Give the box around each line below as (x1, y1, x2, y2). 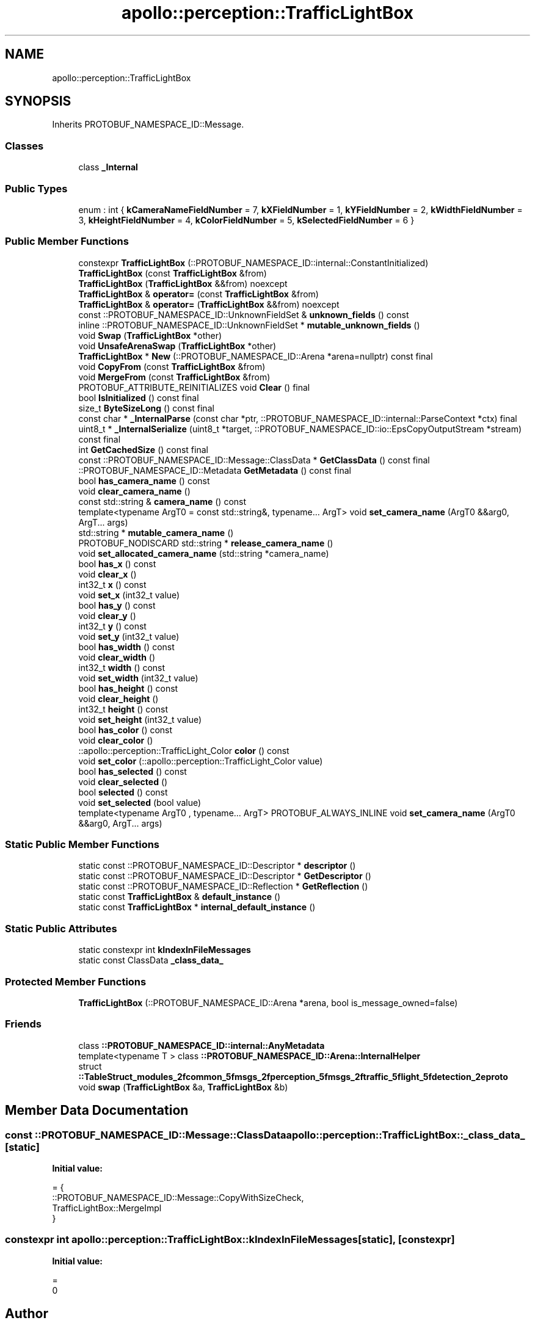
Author (5, 1306, 48, 1322)
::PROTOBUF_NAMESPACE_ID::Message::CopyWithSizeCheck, (52, 1192, 304, 1203)
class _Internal (78, 162, 138, 173)
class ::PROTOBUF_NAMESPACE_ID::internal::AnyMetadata (78, 1040, 325, 1051)
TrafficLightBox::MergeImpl (52, 1202, 162, 1213)
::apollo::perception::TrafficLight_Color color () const (78, 745, 289, 756)
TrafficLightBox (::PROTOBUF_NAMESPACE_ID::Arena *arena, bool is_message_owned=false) (78, 997, 458, 1008)
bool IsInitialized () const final (78, 392, 199, 403)
